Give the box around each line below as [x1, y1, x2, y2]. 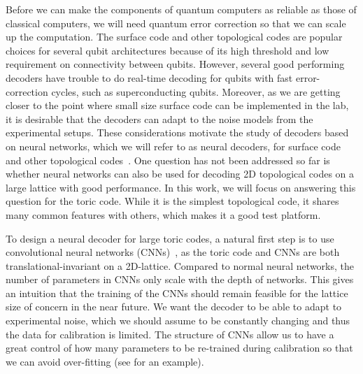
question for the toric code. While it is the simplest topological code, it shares [6, 194, 339, 208]
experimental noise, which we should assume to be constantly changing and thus [6, 313, 350, 328]
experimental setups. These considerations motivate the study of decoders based [6, 125, 349, 140]
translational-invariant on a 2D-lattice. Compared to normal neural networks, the [6, 258, 354, 273]
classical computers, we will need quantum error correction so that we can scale [6, 15, 346, 30]
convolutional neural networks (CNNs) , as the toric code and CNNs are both [6, 245, 340, 259]
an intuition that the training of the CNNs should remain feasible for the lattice [6, 285, 348, 300]
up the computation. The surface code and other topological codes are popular [6, 29, 343, 44]
